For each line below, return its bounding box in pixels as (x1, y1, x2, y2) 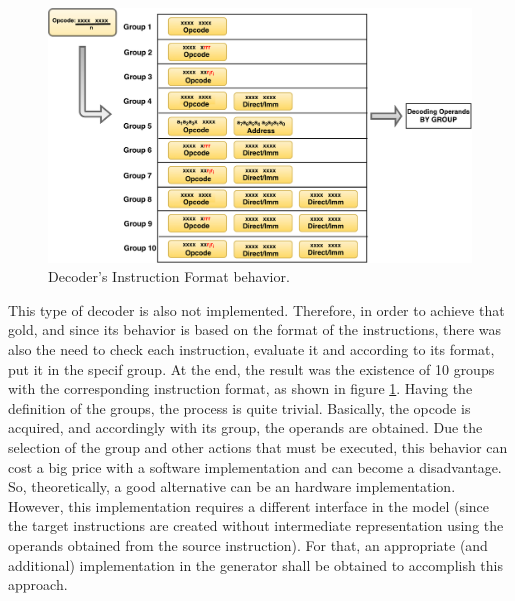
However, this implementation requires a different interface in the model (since (8, 495, 490, 516)
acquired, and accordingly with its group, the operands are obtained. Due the (8, 417, 483, 438)
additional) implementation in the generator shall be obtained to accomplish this (8, 554, 504, 575)
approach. (8, 574, 68, 595)
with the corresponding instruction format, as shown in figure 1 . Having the (8, 378, 473, 399)
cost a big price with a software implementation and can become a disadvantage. (8, 456, 502, 477)
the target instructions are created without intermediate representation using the (8, 515, 504, 536)
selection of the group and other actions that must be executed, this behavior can (8, 436, 508, 457)
